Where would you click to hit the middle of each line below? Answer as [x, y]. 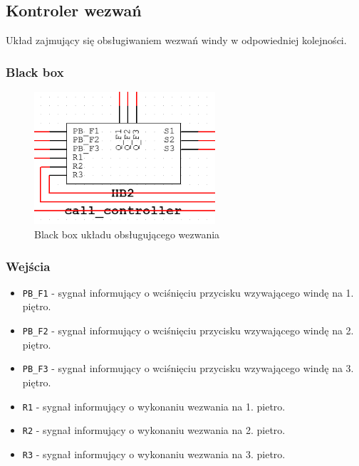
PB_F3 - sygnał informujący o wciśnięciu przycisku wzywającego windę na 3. [188, 368]
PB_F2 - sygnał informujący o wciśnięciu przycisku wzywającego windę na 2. [188, 330]
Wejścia [28, 266]
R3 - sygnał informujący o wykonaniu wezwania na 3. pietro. [154, 454]
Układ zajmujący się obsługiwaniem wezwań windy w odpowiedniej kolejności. [176, 40]
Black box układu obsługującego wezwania [127, 234]
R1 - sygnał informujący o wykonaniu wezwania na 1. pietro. [154, 406]
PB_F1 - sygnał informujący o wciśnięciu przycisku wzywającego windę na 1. [188, 292]
